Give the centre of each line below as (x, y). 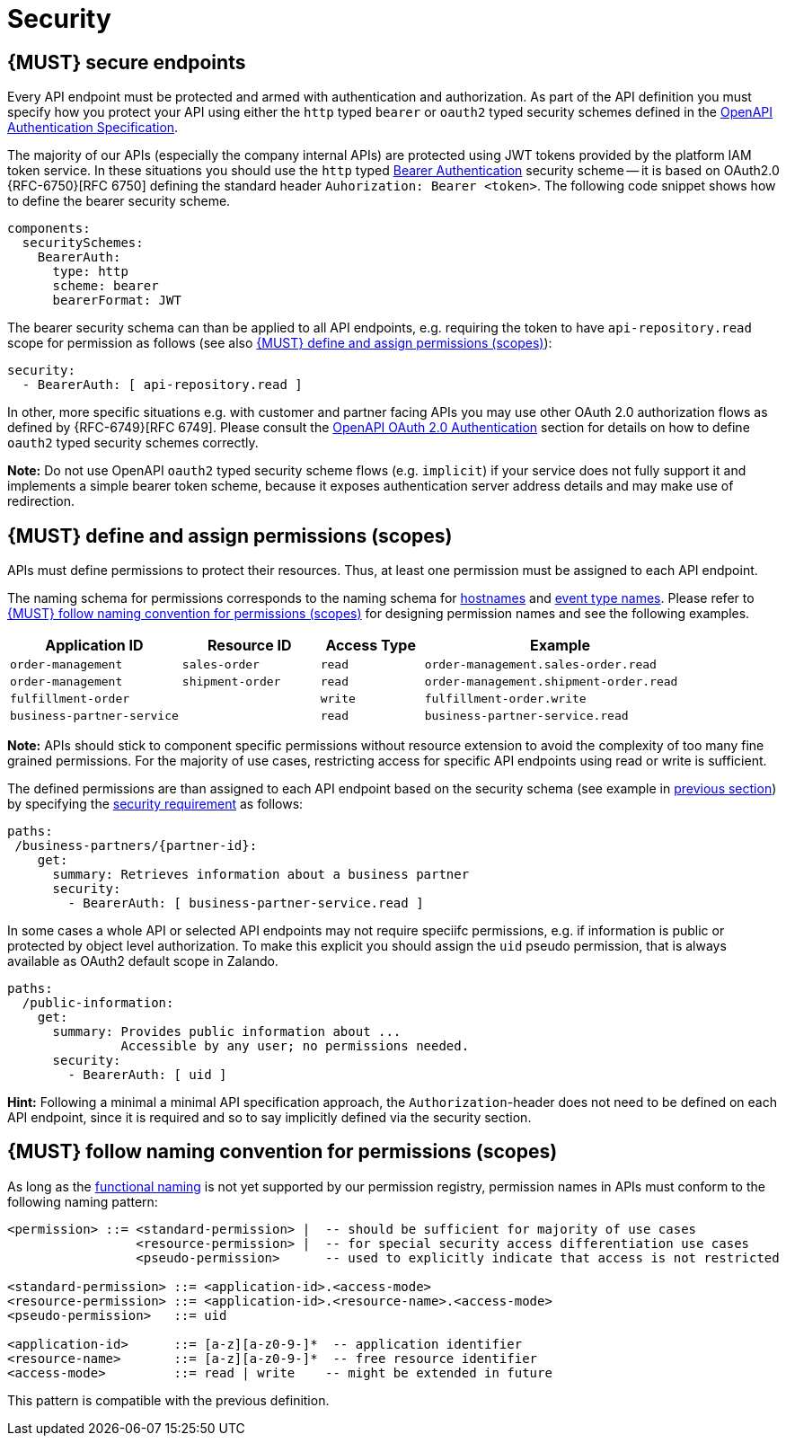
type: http (90, 272)
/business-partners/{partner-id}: (136, 846)
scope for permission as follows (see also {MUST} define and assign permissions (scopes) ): (280, 343)
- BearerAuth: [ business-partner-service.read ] (246, 903)
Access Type (371, 646)
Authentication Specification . (93, 128)
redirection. (41, 501)
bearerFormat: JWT (117, 301)
